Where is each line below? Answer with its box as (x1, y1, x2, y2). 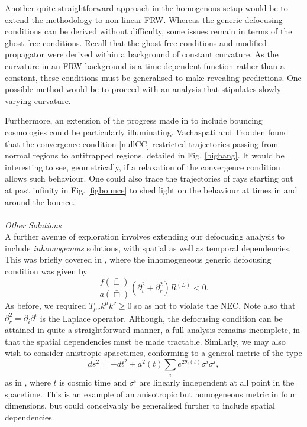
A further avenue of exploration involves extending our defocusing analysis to (5, 230, 285, 242)
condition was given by (5, 265, 88, 277)
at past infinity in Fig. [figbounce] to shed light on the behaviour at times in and (5, 183, 298, 196)
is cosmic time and (59, 376, 127, 389)
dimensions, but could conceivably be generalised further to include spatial (5, 399, 276, 412)
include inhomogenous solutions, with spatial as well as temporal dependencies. (5, 241, 291, 254)
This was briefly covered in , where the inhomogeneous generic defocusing (5, 253, 272, 266)
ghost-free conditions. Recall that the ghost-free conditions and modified (5, 36, 267, 48)
